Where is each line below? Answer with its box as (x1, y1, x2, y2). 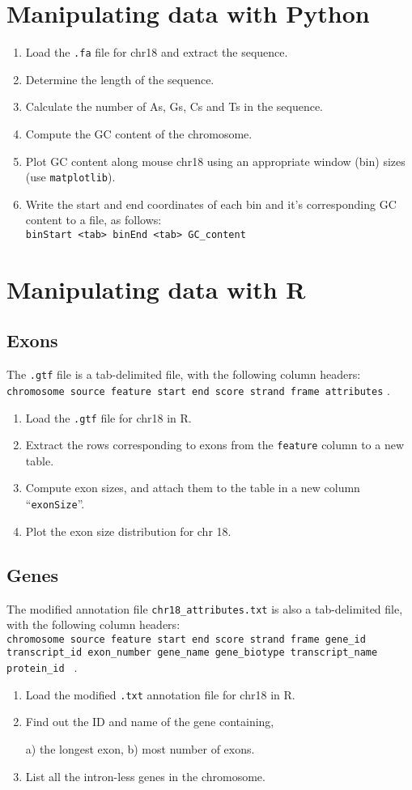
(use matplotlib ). (25, 168, 116, 185)
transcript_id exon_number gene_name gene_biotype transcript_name (6, 647, 378, 659)
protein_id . (6, 659, 78, 676)
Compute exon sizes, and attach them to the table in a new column (25, 479, 360, 496)
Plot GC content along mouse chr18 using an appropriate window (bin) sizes (25, 152, 406, 169)
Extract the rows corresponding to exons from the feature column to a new (25, 436, 405, 453)
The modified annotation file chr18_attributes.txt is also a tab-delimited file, (6, 600, 403, 617)
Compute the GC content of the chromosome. (25, 125, 253, 142)
